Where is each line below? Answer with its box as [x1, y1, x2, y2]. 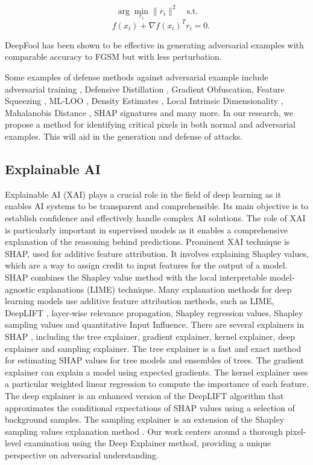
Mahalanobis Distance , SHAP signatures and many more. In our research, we [5, 106, 294, 119]
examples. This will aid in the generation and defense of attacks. [5, 130, 243, 143]
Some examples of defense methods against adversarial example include [5, 71, 268, 83]
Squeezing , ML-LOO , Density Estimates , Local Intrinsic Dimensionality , [5, 94, 283, 107]
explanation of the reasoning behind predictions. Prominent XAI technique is [5, 235, 290, 248]
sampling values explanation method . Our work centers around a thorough [5, 424, 283, 437]
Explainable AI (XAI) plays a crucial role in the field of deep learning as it [5, 187, 282, 200]
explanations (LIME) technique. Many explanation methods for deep [37, 282, 292, 295]
